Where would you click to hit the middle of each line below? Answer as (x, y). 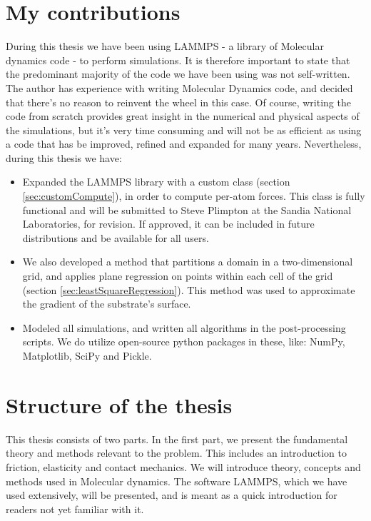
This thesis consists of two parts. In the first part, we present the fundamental (177, 439)
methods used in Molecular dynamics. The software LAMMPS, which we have (177, 481)
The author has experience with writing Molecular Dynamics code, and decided (179, 87)
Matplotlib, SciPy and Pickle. (87, 355)
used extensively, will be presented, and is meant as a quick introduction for (172, 495)
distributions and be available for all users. (116, 237)
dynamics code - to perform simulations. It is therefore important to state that (178, 60)
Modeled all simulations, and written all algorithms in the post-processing (184, 327)
